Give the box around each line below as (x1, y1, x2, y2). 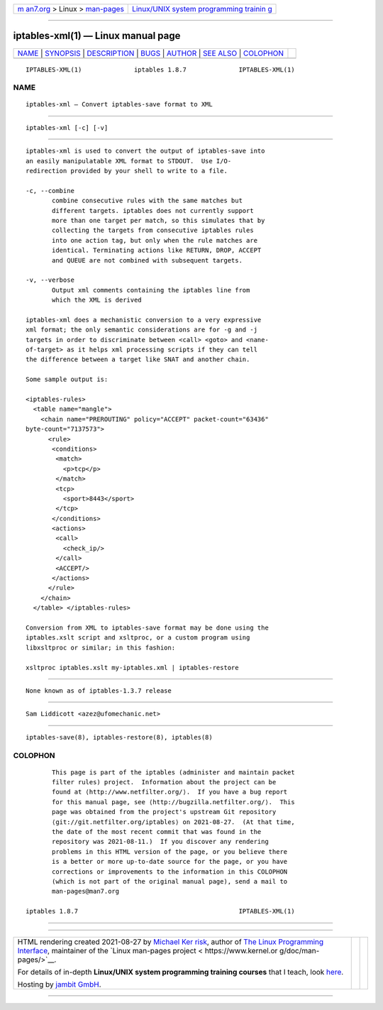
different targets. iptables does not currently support (52, 207, 255, 214)
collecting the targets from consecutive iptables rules (52, 226, 255, 234)
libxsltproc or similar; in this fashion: (26, 643, 176, 652)
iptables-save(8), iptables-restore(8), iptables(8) (26, 733, 213, 741)
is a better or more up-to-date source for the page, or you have (52, 857, 288, 866)
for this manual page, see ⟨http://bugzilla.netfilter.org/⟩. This (52, 798, 295, 806)
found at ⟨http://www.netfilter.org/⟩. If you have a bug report (52, 788, 288, 796)
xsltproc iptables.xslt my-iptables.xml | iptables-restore (26, 664, 239, 671)
